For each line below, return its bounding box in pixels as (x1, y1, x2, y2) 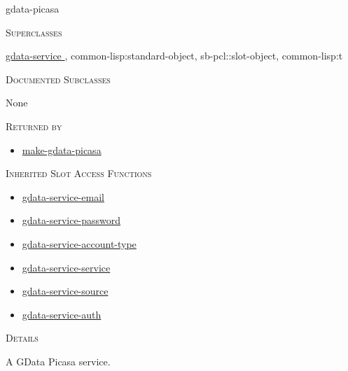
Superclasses (6, 24, 62, 39)
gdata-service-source (22, 283, 109, 298)
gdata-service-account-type (22, 236, 137, 251)
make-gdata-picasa (22, 142, 102, 157)
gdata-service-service (22, 260, 111, 274)
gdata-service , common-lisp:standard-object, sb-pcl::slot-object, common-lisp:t (6, 48, 343, 63)
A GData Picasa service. (6, 353, 111, 368)
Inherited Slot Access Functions (6, 166, 152, 181)
